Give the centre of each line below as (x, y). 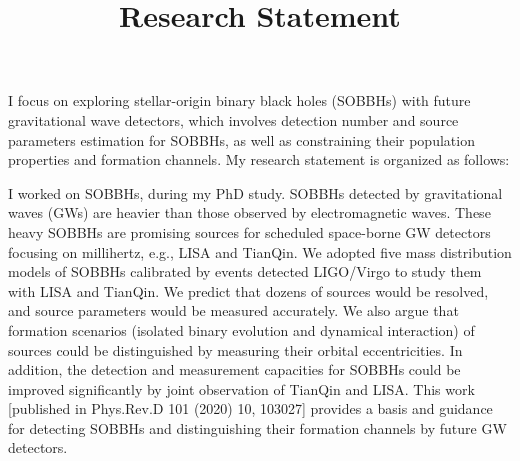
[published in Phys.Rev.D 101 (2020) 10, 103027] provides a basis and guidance (250, 408)
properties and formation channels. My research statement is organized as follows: (259, 159)
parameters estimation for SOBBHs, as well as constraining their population (241, 139)
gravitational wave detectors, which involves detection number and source (233, 119)
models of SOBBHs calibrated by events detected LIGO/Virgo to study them (245, 271)
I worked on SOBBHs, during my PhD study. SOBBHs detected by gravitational (255, 192)
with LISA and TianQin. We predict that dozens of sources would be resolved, (248, 290)
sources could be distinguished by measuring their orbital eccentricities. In (235, 349)
